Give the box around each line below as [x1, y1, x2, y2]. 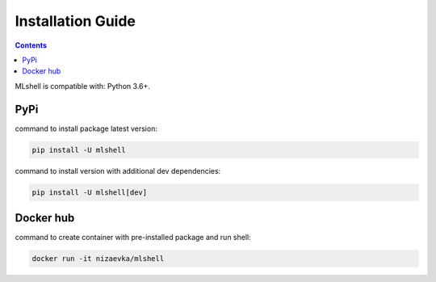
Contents [15, 40, 48, 50]
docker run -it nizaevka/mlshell [31, 255, 165, 263]
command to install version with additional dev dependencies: [15, 166, 221, 175]
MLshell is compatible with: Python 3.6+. [15, 81, 151, 90]
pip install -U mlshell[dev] [31, 187, 148, 197]
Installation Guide [15, 12, 136, 30]
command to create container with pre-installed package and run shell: [15, 233, 251, 242]
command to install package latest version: [15, 124, 157, 133]
